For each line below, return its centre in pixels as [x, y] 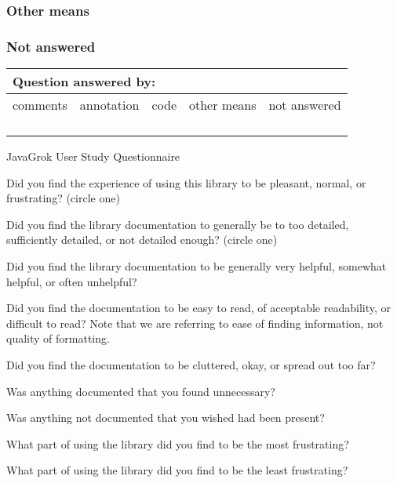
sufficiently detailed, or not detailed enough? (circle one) [142, 240]
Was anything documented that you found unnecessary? [141, 391]
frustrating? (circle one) [63, 198]
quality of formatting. [58, 338]
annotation [109, 105]
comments [40, 105]
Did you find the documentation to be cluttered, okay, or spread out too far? [191, 365]
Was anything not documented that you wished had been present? [166, 418]
